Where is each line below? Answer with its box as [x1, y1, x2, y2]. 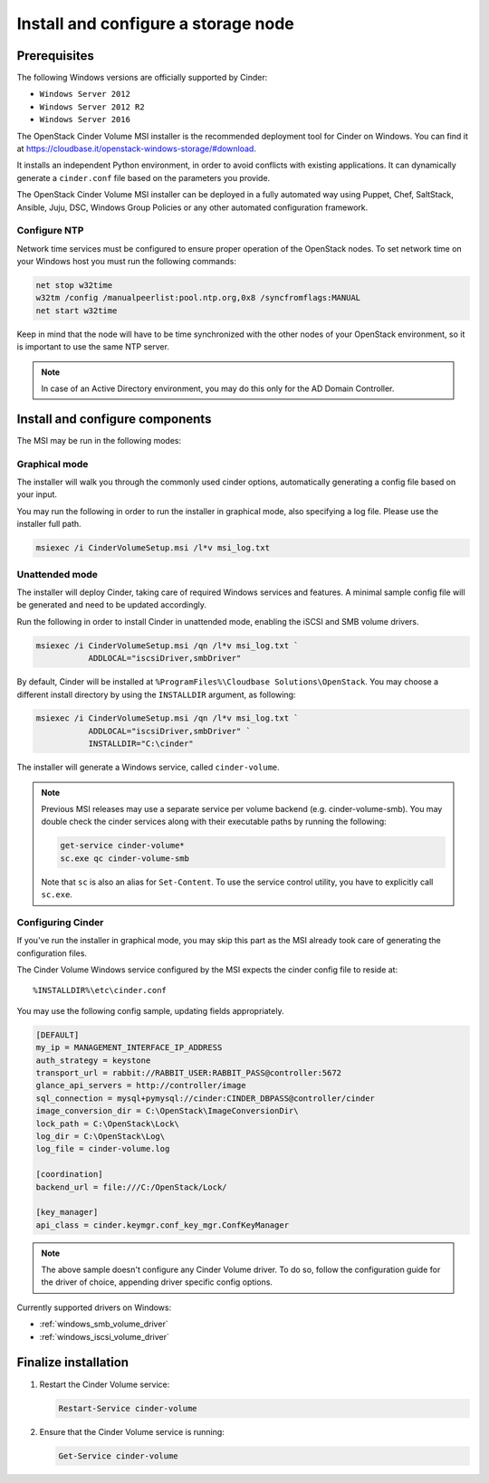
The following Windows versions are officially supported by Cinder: [16, 72, 268, 83]
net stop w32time [35, 281, 113, 291]
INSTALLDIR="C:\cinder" [88, 739, 194, 749]
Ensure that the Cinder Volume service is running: [39, 1426, 225, 1437]
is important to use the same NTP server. [16, 341, 169, 352]
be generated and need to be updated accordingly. [16, 599, 207, 610]
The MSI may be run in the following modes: [16, 435, 182, 445]
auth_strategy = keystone [35, 1055, 151, 1066]
